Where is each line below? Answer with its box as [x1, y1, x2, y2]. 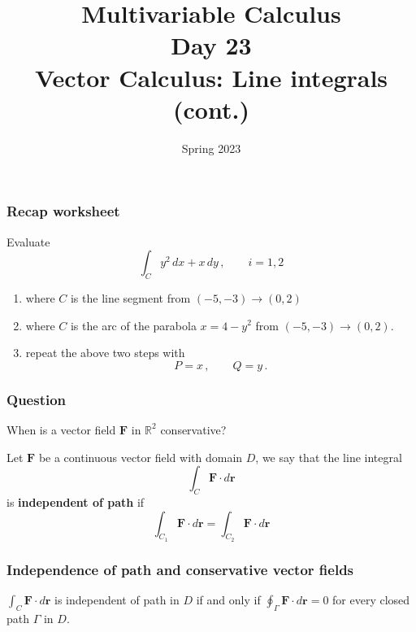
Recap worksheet [6, 201, 120, 221]
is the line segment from [70, 289, 191, 306]
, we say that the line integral [255, 448, 402, 465]
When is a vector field [6, 421, 116, 438]
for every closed [332, 591, 410, 608]
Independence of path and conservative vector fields [6, 559, 354, 579]
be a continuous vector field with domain [38, 448, 243, 465]
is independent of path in [54, 591, 180, 608]
